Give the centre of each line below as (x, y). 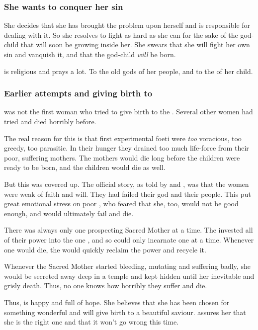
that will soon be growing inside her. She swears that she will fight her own (135, 44)
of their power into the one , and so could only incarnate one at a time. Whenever (129, 239)
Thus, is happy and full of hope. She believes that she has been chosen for (117, 302)
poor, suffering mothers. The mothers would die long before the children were (122, 157)
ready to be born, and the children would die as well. (85, 167)
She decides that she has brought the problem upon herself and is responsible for (127, 25)
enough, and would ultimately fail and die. (69, 213)
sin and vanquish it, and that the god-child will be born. (90, 54)
